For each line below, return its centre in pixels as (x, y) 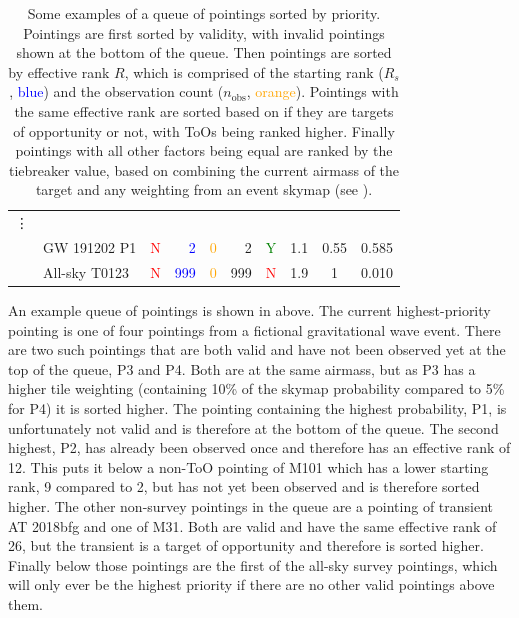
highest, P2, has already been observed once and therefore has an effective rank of (259, 447)
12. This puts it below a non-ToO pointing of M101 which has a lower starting (248, 466)
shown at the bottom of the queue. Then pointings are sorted (204, 52)
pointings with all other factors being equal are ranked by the (204, 150)
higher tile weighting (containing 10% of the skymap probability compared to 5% (256, 388)
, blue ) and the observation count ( (116, 91)
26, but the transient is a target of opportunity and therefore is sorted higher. (246, 545)
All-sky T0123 (86, 271)
